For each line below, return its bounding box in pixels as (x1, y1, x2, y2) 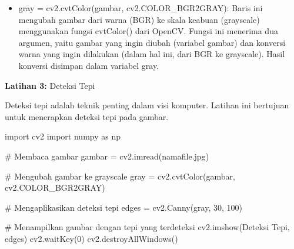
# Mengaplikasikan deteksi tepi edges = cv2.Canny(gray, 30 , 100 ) (5, 201, 243, 213)
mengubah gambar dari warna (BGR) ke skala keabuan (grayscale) (18, 13, 260, 25)
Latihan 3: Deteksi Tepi (5, 79, 95, 91)
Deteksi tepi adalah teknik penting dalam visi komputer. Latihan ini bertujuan (5, 99, 289, 111)
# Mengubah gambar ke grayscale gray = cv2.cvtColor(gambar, (5, 170, 235, 182)
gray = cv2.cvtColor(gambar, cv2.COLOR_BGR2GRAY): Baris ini (18, 2, 263, 14)
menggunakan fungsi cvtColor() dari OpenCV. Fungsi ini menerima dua (18, 25, 278, 37)
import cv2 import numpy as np (5, 130, 121, 142)
